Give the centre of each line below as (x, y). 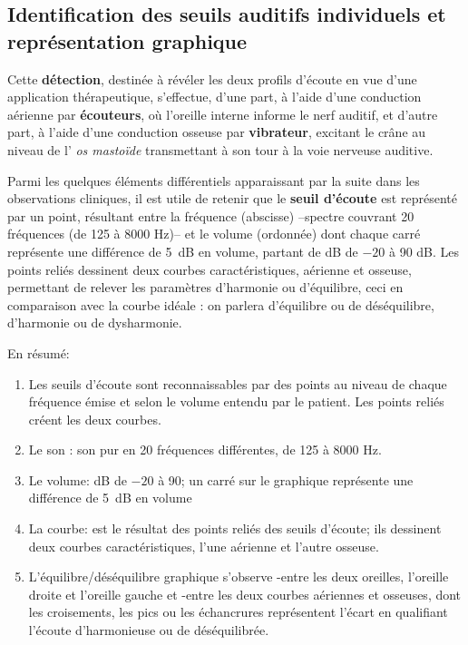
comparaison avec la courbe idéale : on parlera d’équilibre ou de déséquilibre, (221, 304)
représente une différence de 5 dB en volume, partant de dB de (183, 251)
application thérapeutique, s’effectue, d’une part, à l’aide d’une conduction (214, 97)
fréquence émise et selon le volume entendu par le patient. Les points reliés (236, 401)
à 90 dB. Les (424, 251)
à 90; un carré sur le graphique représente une (286, 479)
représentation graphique (127, 40)
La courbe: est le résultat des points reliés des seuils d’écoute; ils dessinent (235, 528)
